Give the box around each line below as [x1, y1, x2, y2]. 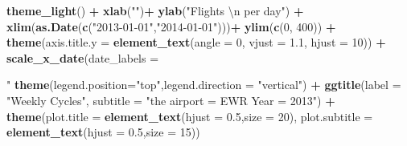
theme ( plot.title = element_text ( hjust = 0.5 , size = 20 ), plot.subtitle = [6, 107, 373, 124]
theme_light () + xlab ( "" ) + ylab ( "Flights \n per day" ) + [6, 2, 304, 18]
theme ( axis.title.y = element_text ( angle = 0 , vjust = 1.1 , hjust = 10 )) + [6, 34, 386, 51]
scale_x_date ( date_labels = [6, 49, 159, 66]
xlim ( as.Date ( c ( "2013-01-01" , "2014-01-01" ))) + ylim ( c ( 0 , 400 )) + [6, 18, 336, 34]
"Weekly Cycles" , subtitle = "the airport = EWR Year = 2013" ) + [6, 91, 335, 108]
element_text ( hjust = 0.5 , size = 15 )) [6, 124, 200, 140]
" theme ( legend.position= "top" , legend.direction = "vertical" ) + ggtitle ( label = [6, 76, 401, 93]
